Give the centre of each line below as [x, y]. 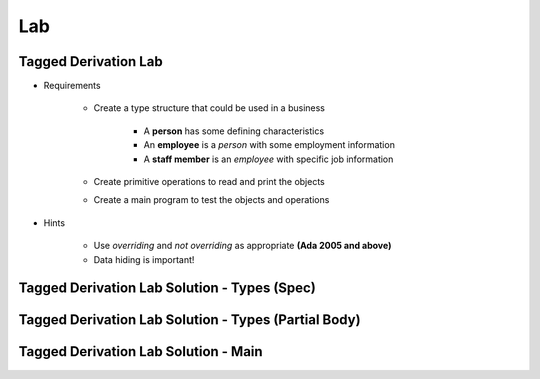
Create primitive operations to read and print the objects [209, 182]
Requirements [72, 86]
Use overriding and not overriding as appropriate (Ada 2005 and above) [242, 246]
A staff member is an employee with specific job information [268, 159]
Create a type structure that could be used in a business [209, 108]
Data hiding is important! [144, 259]
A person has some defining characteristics [234, 131]
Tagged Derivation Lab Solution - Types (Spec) [167, 288]
